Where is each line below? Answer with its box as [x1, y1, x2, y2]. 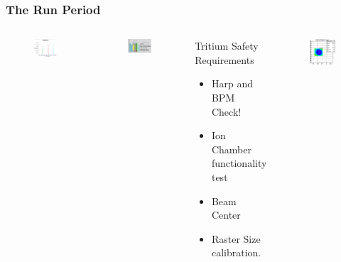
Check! [211, 104, 242, 119]
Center [211, 207, 241, 222]
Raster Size [211, 231, 261, 246]
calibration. [211, 245, 261, 260]
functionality [211, 155, 267, 170]
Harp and [211, 76, 253, 91]
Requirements [195, 52, 254, 67]
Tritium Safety [195, 38, 259, 53]
